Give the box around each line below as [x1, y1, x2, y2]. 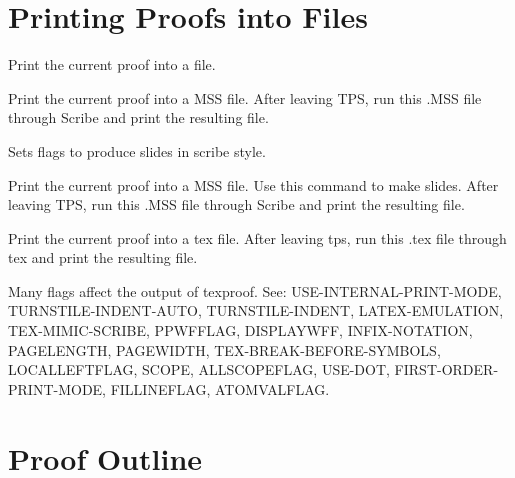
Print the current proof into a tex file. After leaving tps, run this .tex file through [8, 227, 507, 248]
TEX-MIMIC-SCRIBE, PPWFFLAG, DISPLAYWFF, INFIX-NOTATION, [8, 320, 473, 341]
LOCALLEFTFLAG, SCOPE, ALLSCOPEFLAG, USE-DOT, [8, 359, 390, 380]
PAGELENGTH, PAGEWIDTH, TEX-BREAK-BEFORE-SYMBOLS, [8, 339, 441, 360]
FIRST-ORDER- [394, 359, 499, 380]
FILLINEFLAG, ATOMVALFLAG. [110, 378, 330, 399]
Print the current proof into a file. [8, 54, 216, 75]
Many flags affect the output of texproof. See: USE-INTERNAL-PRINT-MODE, [8, 280, 502, 301]
